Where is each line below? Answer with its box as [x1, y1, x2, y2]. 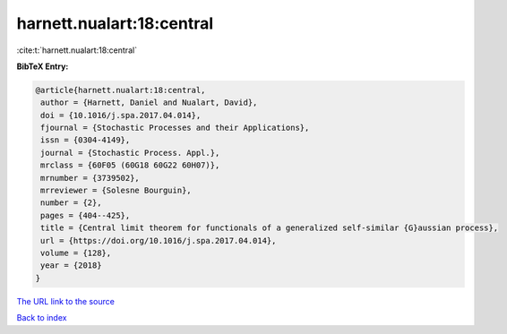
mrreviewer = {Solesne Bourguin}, [40, 185, 192, 196]
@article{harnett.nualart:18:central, [35, 85, 206, 95]
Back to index [16, 313, 67, 323]
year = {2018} [40, 261, 102, 270]
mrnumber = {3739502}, [40, 173, 141, 183]
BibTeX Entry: [16, 61, 69, 72]
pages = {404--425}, [40, 210, 131, 220]
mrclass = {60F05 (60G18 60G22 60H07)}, [40, 160, 220, 170]
